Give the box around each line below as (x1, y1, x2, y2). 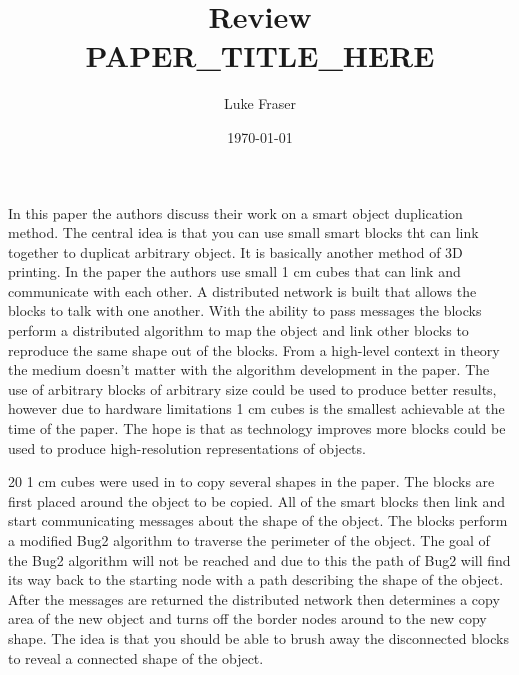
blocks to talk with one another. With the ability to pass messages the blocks (8, 300, 482, 321)
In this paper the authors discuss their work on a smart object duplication (8, 202, 463, 223)
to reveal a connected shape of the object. (8, 647, 264, 668)
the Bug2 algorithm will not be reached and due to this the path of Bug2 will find (8, 549, 511, 570)
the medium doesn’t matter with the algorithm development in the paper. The (8, 359, 490, 380)
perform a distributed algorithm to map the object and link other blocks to (8, 320, 469, 341)
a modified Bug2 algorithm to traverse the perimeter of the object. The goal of (8, 530, 490, 550)
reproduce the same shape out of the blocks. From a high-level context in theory (8, 339, 500, 360)
